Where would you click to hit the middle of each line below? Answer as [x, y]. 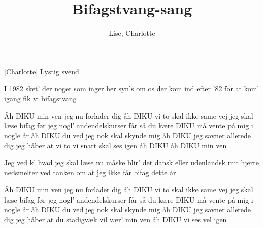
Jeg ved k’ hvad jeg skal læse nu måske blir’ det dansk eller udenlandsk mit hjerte [131, 162]
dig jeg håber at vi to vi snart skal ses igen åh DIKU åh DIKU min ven [116, 145]
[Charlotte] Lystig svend [42, 71]
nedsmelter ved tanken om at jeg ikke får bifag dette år [90, 172]
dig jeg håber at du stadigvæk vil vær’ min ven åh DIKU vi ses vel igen [116, 219]
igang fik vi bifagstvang [40, 98]
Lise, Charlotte [132, 33]
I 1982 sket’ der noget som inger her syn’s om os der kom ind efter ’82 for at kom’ [132, 88]
